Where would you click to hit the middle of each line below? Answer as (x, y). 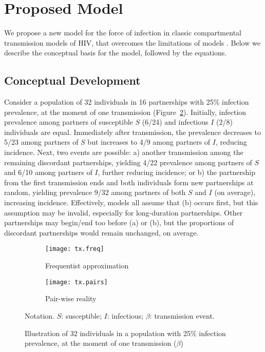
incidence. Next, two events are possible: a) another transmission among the (124, 152)
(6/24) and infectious (175, 122)
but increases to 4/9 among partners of (149, 142)
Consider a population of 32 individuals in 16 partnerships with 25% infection (127, 102)
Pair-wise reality (71, 298)
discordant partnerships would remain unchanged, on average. (101, 232)
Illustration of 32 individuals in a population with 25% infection (125, 333)
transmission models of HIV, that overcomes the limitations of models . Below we (132, 42)
